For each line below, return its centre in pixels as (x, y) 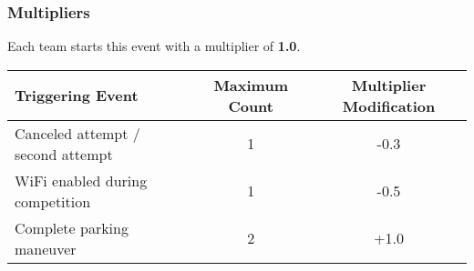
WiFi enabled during (81, 180)
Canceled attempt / (77, 133)
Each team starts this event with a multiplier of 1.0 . (154, 46)
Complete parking (72, 227)
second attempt (64, 154)
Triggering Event (77, 95)
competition (53, 201)
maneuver (46, 248)
